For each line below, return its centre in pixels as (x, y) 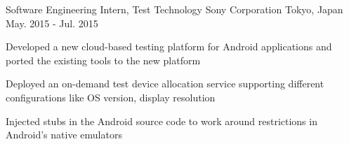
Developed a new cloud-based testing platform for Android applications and (169, 46)
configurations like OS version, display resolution (111, 97)
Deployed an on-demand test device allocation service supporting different (165, 84)
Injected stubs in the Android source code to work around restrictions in (162, 121)
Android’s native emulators (64, 135)
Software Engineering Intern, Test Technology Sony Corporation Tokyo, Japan (174, 9)
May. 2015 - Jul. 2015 (52, 23)
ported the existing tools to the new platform (103, 60)
